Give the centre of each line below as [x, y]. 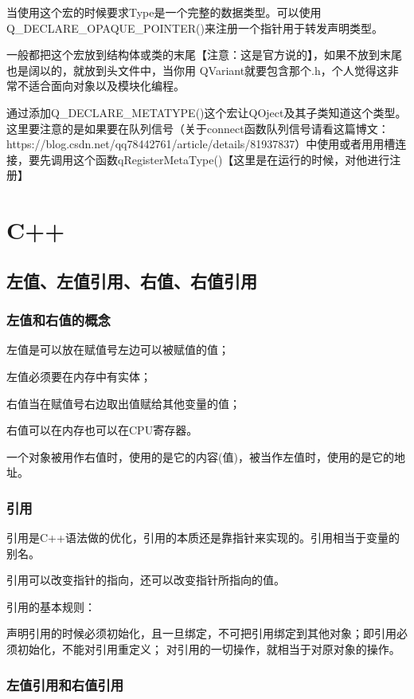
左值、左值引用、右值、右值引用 [132, 280]
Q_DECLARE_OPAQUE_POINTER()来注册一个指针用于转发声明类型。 [195, 27]
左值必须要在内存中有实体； [79, 376]
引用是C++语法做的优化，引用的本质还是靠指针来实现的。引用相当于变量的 [203, 538]
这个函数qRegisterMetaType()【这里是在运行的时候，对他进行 [231, 159]
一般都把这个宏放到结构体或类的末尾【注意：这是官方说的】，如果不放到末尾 [204, 55]
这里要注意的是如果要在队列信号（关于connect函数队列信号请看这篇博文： [198, 128]
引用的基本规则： [51, 606]
